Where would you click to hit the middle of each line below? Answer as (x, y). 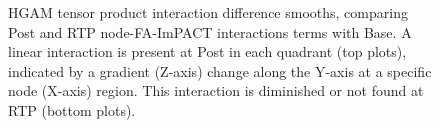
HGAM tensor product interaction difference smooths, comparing (208, 12)
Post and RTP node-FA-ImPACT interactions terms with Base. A (210, 31)
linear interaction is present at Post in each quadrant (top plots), (207, 51)
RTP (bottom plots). (72, 109)
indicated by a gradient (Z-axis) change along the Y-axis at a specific (220, 70)
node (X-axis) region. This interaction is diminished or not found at (216, 90)
